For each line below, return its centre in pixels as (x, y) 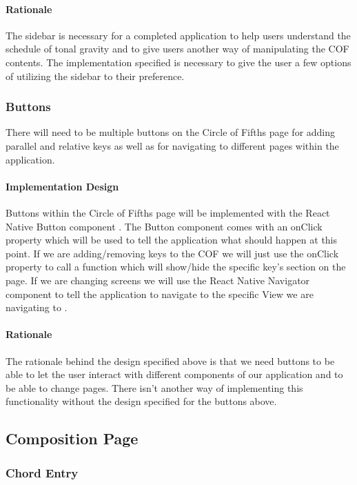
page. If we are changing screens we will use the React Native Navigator (158, 280)
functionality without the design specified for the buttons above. (141, 401)
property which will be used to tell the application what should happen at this (172, 240)
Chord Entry (42, 472)
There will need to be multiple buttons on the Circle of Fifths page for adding (171, 132)
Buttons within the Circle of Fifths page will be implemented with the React (168, 212)
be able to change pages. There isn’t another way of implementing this (154, 387)
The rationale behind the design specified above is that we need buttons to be (170, 360)
